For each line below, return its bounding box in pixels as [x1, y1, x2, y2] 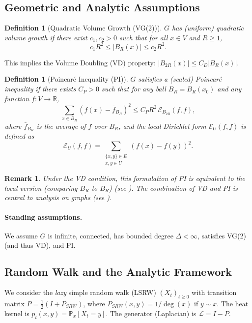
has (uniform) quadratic [172, 23, 244, 33]
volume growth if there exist [4, 32, 87, 42]
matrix [4, 298, 25, 308]
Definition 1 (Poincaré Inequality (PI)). [4, 74, 128, 84]
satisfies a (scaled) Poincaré [138, 74, 222, 84]
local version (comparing [4, 182, 78, 193]
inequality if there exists [4, 84, 76, 94]
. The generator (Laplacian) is [106, 308, 196, 318]
